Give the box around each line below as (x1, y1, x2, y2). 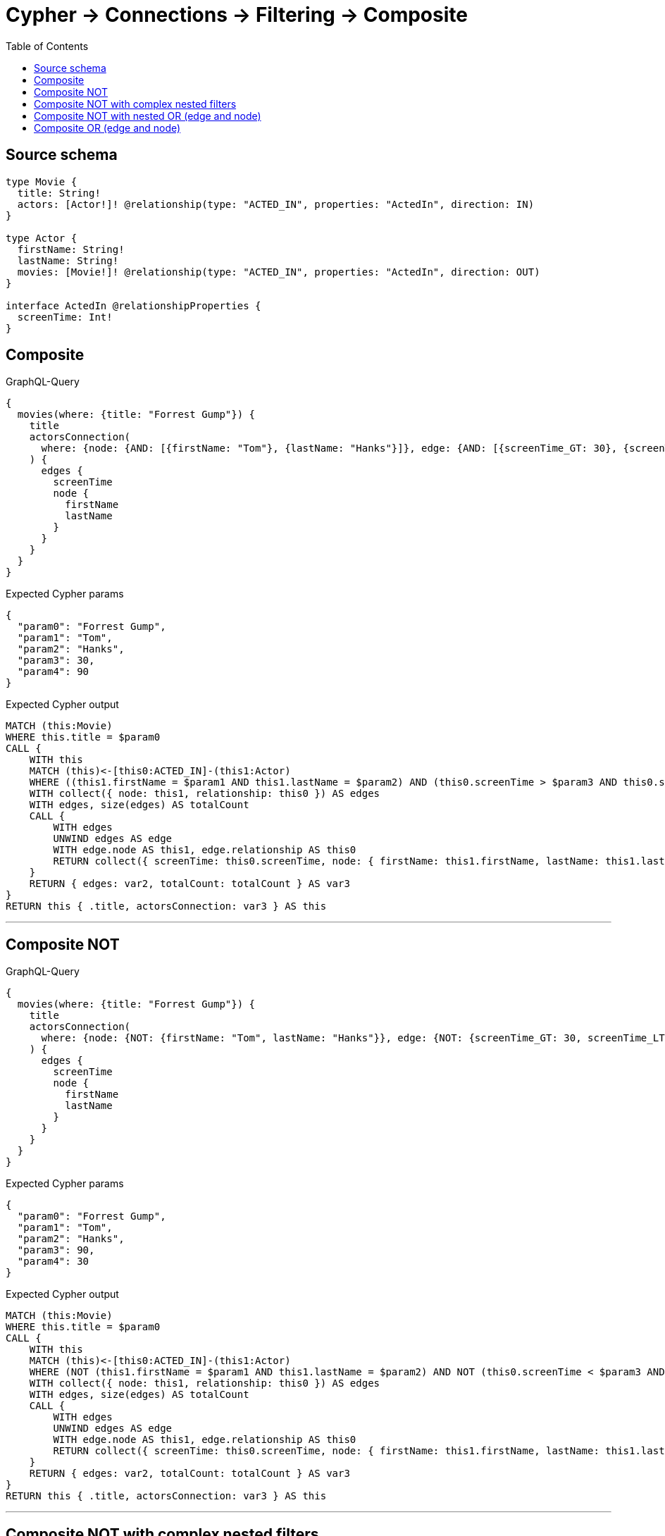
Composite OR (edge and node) (34, 121, 181, 134)
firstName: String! (17, 243, 125, 255)
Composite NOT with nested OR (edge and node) (34, 109, 261, 122)
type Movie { (6, 175, 77, 187)
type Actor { (6, 232, 77, 244)
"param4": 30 (17, 1256, 89, 1268)
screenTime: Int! (17, 311, 113, 323)
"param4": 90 (17, 666, 89, 678)
